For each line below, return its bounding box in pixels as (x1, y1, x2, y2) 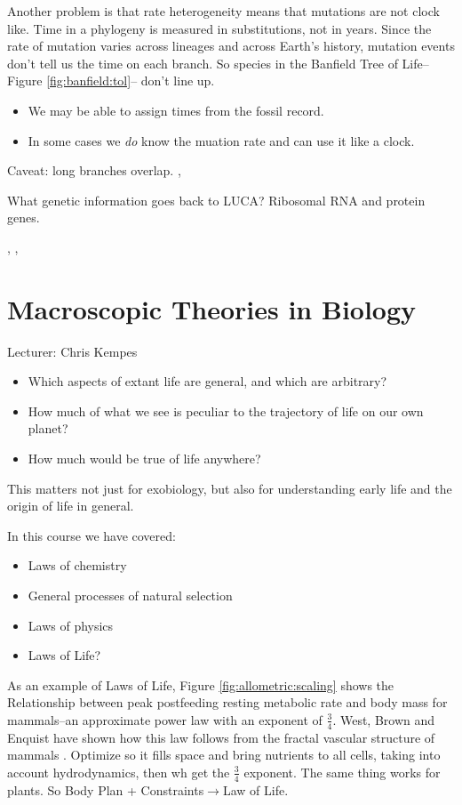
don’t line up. (140, 71, 215, 90)
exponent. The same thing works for (243, 762, 441, 781)
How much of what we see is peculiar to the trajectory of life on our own (28, 401, 424, 420)
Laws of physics (28, 616, 114, 634)
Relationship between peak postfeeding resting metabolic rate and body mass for (7, 693, 448, 712)
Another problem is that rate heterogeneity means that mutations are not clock (7, 2, 440, 20)
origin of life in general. (7, 496, 134, 515)
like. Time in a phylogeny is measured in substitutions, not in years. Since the (7, 19, 432, 37)
